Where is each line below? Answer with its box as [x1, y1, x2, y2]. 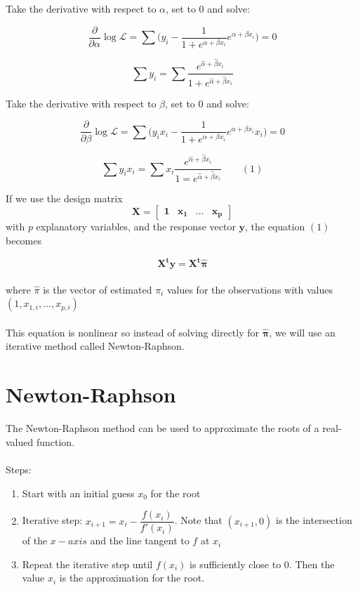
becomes [6, 232, 42, 247]
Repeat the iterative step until [22, 556, 153, 571]
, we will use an [269, 324, 336, 339]
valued [6, 434, 34, 449]
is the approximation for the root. [59, 570, 205, 585]
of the [22, 533, 48, 548]
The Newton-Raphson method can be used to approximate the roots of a [6, 421, 319, 435]
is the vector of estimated [43, 282, 152, 296]
